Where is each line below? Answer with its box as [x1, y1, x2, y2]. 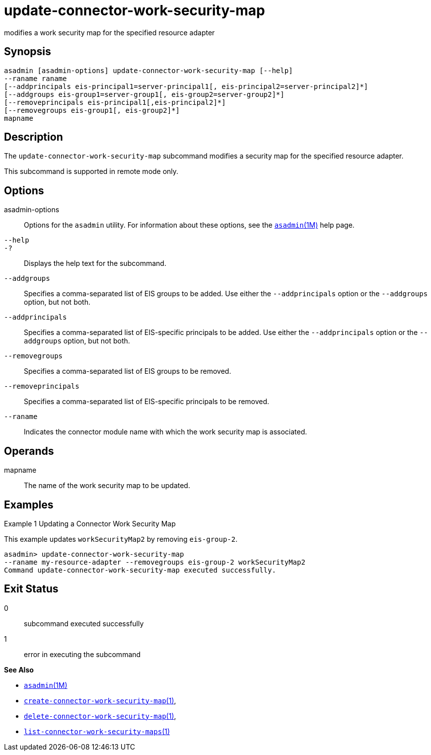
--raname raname [4, 74, 67, 83]
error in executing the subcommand [24, 650, 141, 659]
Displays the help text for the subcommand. [24, 259, 166, 268]
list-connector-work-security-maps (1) [24, 727, 170, 736]
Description [4, 131, 63, 144]
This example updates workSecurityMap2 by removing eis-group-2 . [4, 534, 238, 543]
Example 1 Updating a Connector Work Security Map [4, 519, 176, 528]
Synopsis [4, 45, 51, 58]
